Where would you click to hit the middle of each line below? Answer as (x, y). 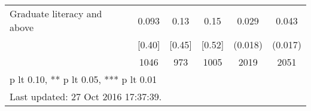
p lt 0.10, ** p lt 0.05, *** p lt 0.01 (83, 79)
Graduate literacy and (56, 13)
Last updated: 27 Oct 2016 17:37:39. (86, 96)
